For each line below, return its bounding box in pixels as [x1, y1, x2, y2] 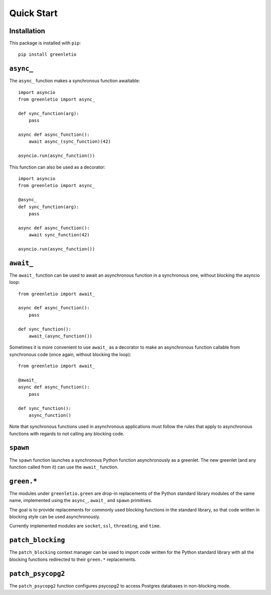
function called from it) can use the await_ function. [9, 464, 119, 470]
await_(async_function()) [28, 333, 93, 339]
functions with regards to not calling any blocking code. [9, 431, 124, 437]
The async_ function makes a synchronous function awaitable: [9, 78, 141, 84]
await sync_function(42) [28, 232, 90, 238]
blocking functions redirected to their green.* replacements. [9, 556, 137, 562]
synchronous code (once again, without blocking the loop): [9, 351, 131, 357]
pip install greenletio [18, 52, 77, 57]
